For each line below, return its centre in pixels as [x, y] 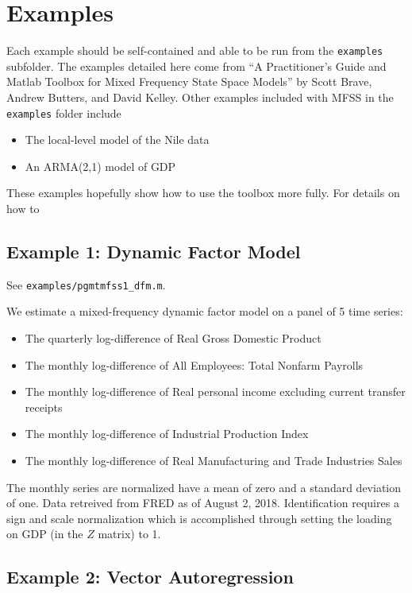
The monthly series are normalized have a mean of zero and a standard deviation [204, 487]
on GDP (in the [45, 534]
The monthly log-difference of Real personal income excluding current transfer [215, 391]
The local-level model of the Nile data [117, 140]
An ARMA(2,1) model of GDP [100, 166]
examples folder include [64, 112]
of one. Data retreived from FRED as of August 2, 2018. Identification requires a [203, 503]
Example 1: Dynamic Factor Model [154, 251]
